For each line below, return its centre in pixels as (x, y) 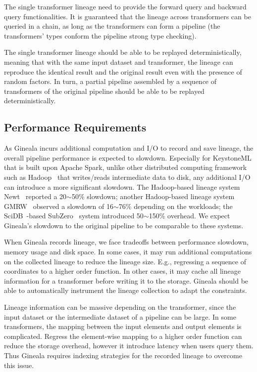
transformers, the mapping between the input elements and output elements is (123, 326)
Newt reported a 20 (35, 196)
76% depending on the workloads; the (176, 206)
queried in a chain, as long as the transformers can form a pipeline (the (112, 26)
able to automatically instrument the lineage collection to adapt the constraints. (126, 290)
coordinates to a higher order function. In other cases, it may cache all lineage (122, 271)
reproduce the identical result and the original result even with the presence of (123, 71)
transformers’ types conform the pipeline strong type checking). (100, 35)
